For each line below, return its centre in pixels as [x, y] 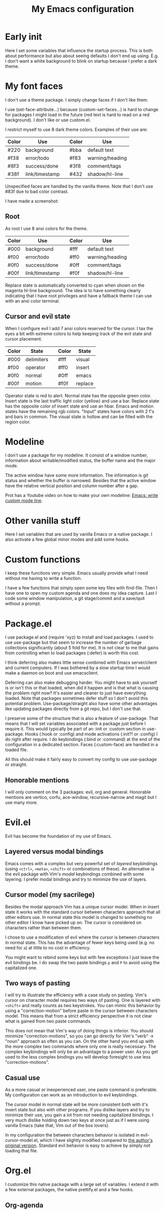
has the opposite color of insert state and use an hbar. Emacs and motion [79, 406]
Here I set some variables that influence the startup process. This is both [79, 50]
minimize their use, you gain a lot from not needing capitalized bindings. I [79, 1115]
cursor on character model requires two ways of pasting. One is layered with [83, 1000]
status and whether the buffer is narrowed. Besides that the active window [81, 481]
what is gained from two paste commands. [49, 1021]
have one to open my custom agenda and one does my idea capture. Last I [81, 593]
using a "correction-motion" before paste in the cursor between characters [81, 1011]
